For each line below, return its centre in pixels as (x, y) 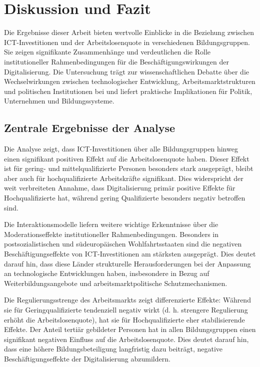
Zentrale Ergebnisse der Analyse (90, 128)
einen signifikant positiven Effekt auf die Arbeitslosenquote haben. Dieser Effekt (127, 158)
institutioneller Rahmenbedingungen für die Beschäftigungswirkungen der (117, 61)
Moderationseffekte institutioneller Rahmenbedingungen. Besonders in (111, 234)
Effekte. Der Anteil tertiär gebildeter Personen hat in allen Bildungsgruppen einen (130, 329)
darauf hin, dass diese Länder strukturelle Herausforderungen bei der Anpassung (127, 263)
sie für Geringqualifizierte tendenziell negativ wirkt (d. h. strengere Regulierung (126, 309)
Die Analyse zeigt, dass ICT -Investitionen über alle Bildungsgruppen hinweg (121, 149)
